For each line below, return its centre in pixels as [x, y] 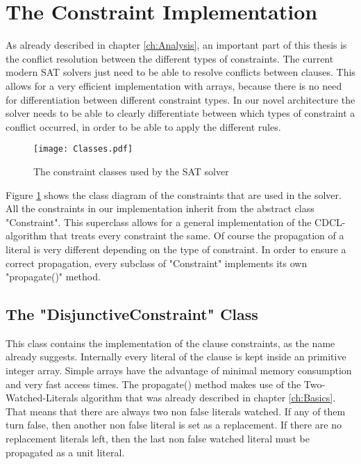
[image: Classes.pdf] [83, 149]
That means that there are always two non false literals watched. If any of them [176, 411]
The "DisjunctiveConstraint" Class [132, 314]
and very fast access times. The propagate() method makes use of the [153, 384]
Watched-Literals [42, 398]
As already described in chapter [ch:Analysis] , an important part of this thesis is [176, 45]
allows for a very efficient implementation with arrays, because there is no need [174, 85]
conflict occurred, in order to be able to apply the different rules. [143, 126]
